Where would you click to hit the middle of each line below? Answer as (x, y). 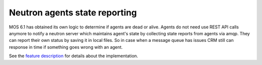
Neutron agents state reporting (73, 13)
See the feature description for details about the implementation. (74, 56)
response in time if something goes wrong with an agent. (66, 47)
